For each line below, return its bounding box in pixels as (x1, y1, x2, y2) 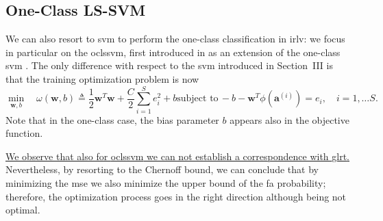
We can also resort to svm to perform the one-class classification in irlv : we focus (5, 31, 345, 46)
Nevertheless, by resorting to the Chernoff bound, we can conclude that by (5, 162, 319, 177)
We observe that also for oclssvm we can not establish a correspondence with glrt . (5, 148, 350, 163)
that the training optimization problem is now (5, 71, 199, 86)
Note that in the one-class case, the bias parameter (5, 112, 219, 127)
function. (5, 126, 43, 140)
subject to (177, 94, 219, 104)
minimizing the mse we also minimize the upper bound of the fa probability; (5, 176, 326, 190)
